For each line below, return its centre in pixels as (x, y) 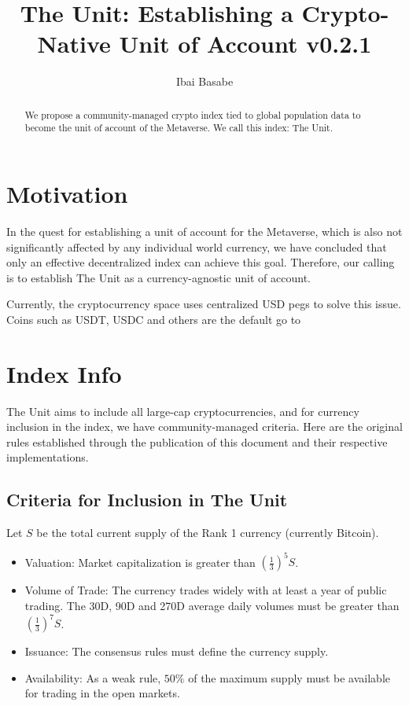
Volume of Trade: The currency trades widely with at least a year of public (206, 590)
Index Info (64, 373)
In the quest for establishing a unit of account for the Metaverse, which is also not (204, 231)
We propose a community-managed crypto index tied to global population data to (193, 114)
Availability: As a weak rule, (93, 677)
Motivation (67, 194)
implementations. (48, 457)
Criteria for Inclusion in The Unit (147, 500)
